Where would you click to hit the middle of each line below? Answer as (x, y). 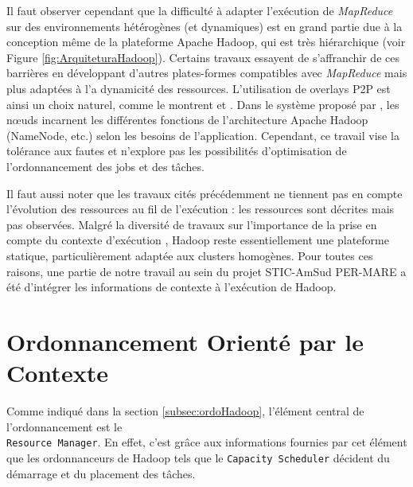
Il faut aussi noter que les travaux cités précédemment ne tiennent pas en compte (205, 193)
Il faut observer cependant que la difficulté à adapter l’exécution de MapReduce (200, 10)
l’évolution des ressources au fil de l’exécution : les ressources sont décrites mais (201, 209)
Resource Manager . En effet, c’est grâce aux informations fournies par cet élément (207, 442)
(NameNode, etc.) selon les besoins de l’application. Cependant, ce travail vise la (203, 135)
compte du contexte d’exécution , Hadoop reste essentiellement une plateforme (198, 240)
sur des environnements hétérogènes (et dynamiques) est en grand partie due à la (205, 26)
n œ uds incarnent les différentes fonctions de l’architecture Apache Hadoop (187, 120)
